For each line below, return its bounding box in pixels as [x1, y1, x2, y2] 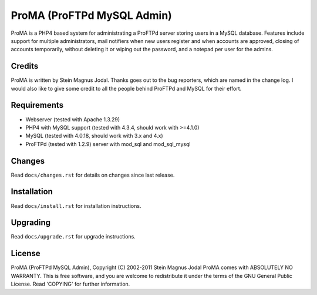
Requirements [11, 100, 64, 110]
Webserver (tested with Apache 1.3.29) [25, 115, 120, 123]
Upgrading [11, 218, 51, 228]
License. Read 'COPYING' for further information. [11, 280, 130, 288]
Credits [11, 61, 39, 71]
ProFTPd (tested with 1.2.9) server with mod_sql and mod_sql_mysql [25, 140, 191, 147]
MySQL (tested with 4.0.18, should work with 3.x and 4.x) [25, 132, 164, 140]
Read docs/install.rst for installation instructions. [11, 202, 141, 209]
